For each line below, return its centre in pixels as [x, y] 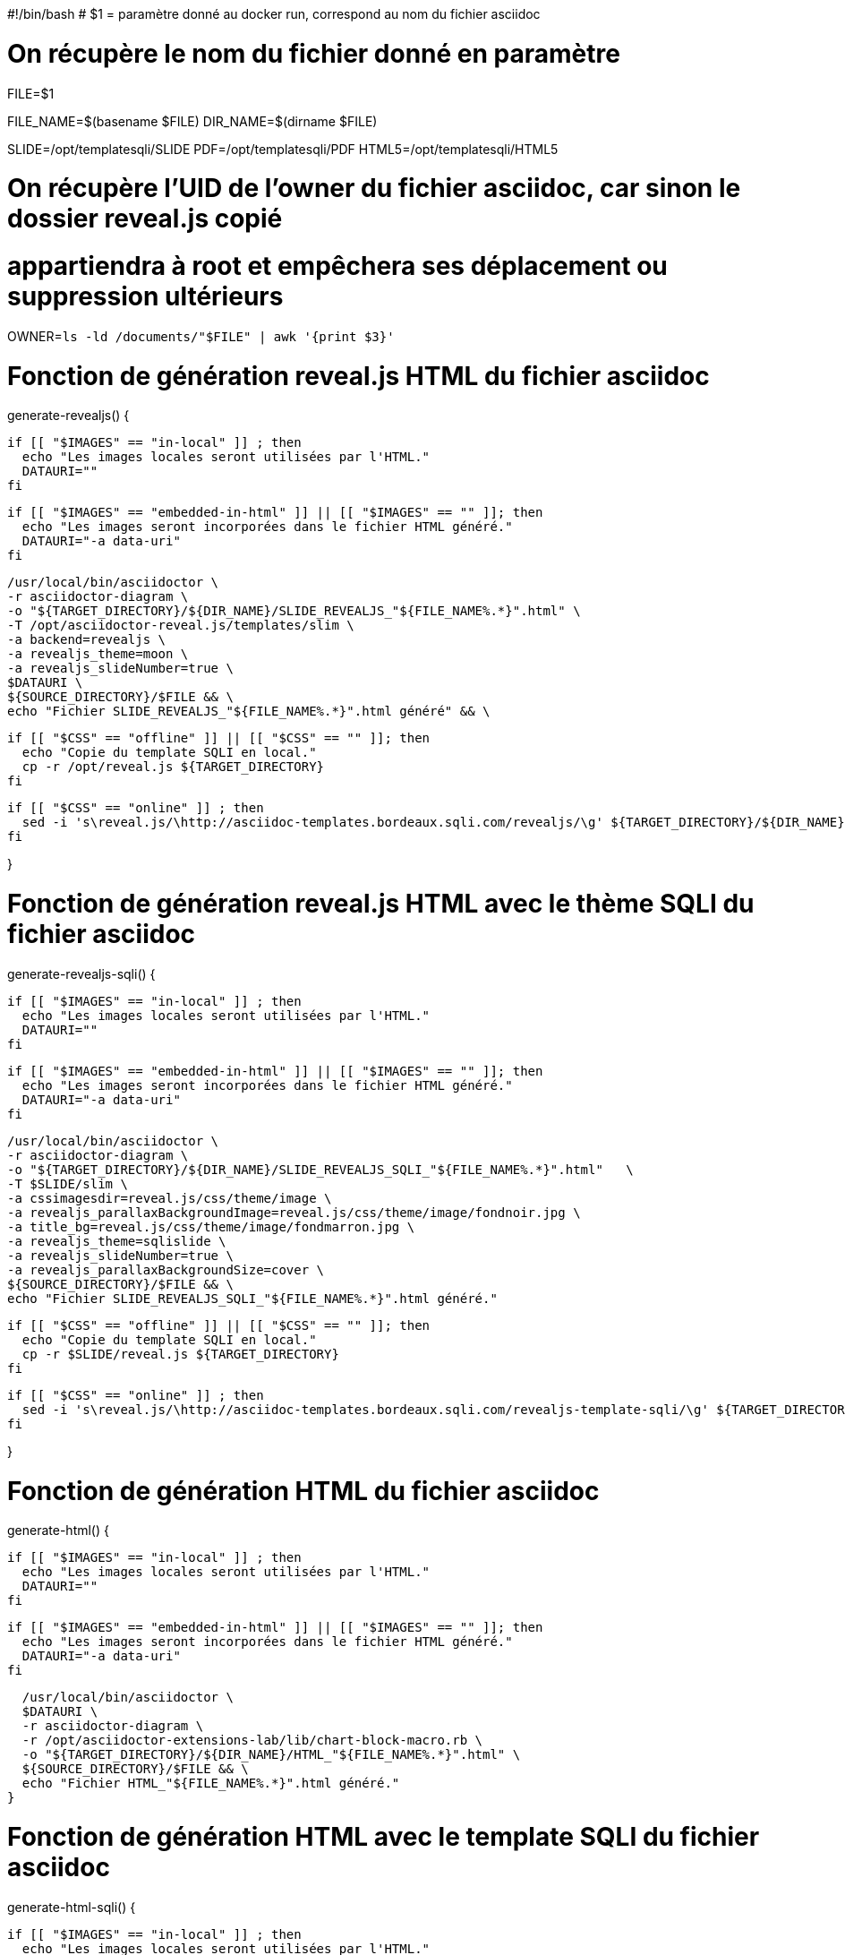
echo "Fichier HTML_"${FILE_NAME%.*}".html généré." [211, 1784]
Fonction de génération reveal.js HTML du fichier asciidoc [358, 376]
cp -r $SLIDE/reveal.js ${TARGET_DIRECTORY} [180, 1354]
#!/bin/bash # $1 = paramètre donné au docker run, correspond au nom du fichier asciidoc [274, 14]
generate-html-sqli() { [72, 1907]
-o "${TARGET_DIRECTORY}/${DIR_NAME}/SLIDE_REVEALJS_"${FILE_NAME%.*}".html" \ [294, 611]
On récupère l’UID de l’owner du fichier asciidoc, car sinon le [374, 189]
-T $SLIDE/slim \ [68, 1183]
